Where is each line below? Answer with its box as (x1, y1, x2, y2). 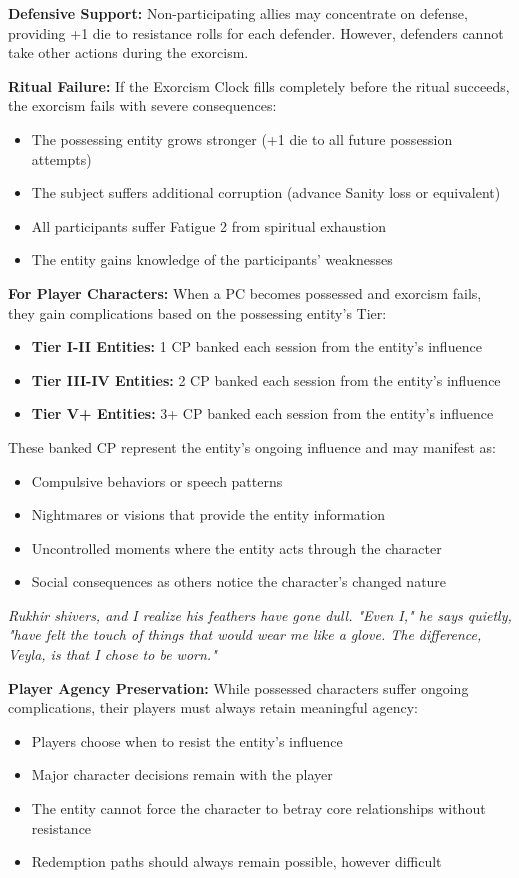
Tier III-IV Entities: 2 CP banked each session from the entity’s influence (31, 369, 501, 390)
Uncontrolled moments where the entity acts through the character (31, 537, 442, 558)
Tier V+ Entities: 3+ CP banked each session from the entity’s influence (31, 403, 494, 424)
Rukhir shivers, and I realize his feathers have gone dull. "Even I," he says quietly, (8, 604, 512, 625)
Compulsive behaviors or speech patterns (31, 470, 283, 491)
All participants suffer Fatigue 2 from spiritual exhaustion (31, 215, 386, 236)
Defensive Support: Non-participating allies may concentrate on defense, (8, 3, 468, 23)
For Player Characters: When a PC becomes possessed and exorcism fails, (8, 282, 482, 303)
